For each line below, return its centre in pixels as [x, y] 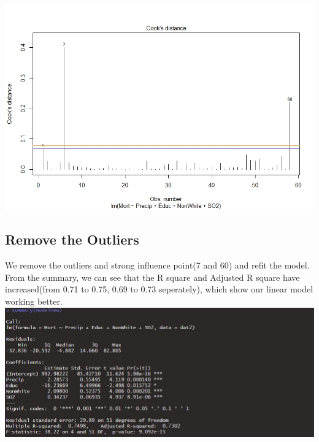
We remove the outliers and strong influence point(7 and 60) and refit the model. [157, 265]
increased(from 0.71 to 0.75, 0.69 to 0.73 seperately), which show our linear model [159, 289]
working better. [34, 301]
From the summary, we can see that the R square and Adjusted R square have [152, 277]
